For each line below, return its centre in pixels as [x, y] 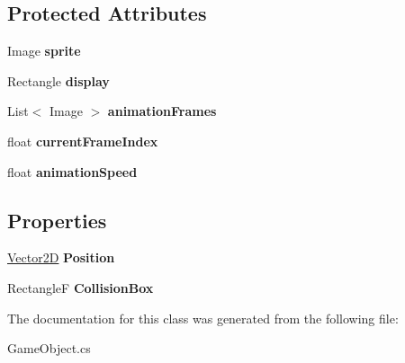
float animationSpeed [72, 171]
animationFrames [162, 111]
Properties [57, 220]
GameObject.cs [49, 348]
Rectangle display [58, 80]
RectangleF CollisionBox [81, 287]
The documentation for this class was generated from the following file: [203, 318]
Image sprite [44, 51]
